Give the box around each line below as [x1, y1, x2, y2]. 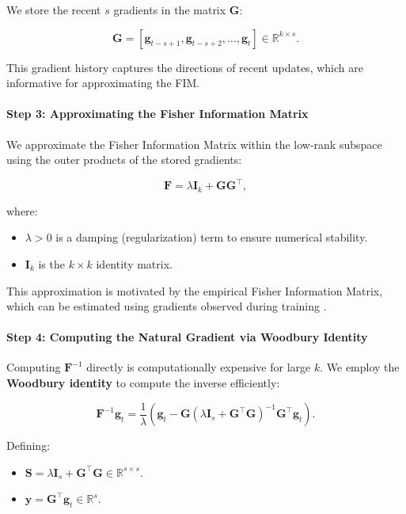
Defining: [6, 437, 51, 454]
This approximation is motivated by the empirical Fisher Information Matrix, [6, 282, 383, 299]
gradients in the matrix [113, 2, 226, 17]
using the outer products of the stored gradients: [6, 151, 242, 168]
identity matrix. [96, 255, 173, 272]
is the [38, 255, 65, 272]
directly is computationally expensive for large [86, 359, 311, 375]
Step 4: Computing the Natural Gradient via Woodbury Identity [6, 329, 368, 345]
